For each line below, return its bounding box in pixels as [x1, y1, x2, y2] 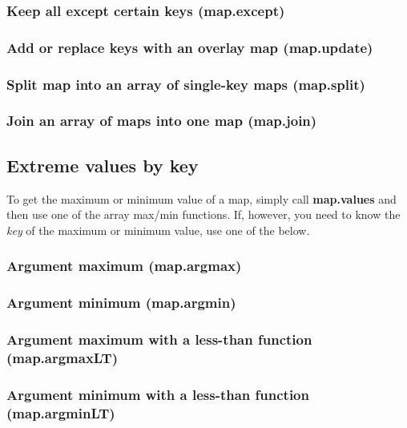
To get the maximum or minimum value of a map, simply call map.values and [6, 190, 397, 207]
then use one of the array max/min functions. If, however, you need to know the [6, 206, 401, 223]
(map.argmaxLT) [6, 347, 119, 367]
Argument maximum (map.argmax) [6, 256, 242, 276]
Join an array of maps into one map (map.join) [6, 111, 317, 131]
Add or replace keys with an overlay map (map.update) [6, 37, 373, 57]
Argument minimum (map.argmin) [6, 293, 236, 313]
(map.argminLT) [6, 402, 115, 422]
